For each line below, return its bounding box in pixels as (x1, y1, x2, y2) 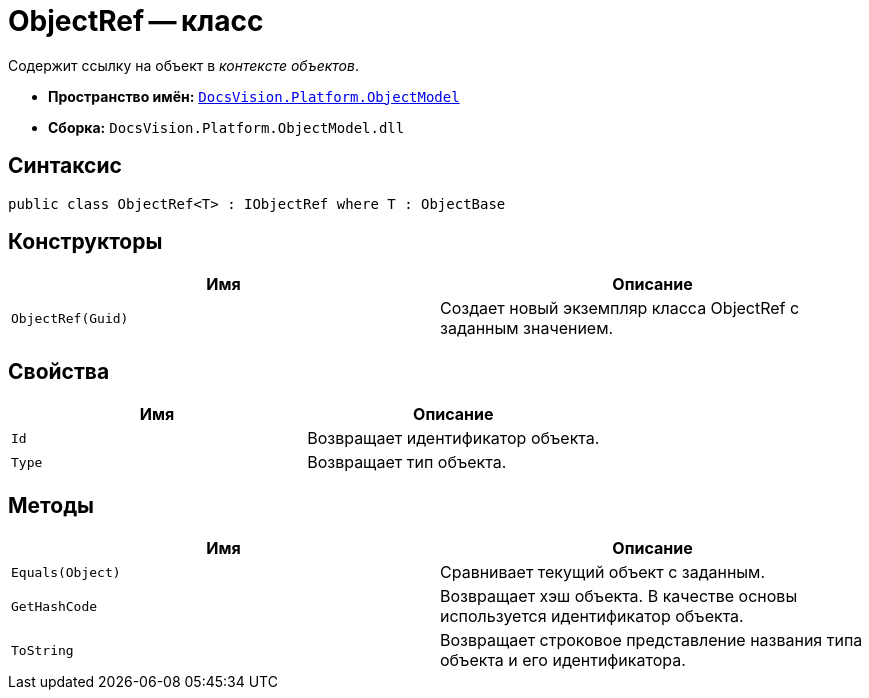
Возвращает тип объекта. (307, 452, 507, 473)
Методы (8, 492, 94, 518)
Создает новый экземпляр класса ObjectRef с (440, 298, 800, 319)
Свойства (8, 358, 110, 384)
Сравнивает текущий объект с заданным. (440, 562, 766, 583)
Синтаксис (8, 153, 122, 179)
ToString (11, 642, 74, 658)
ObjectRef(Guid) (11, 310, 129, 326)
